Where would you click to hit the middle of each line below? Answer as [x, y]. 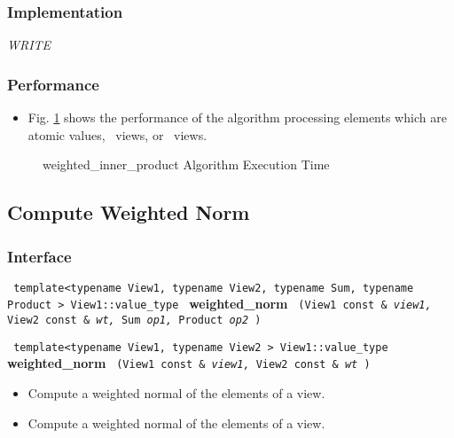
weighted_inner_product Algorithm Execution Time [186, 164]
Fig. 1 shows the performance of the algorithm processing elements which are [237, 117]
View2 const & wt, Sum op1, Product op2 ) [134, 321]
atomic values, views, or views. [117, 134]
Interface [39, 256]
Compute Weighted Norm [129, 212]
